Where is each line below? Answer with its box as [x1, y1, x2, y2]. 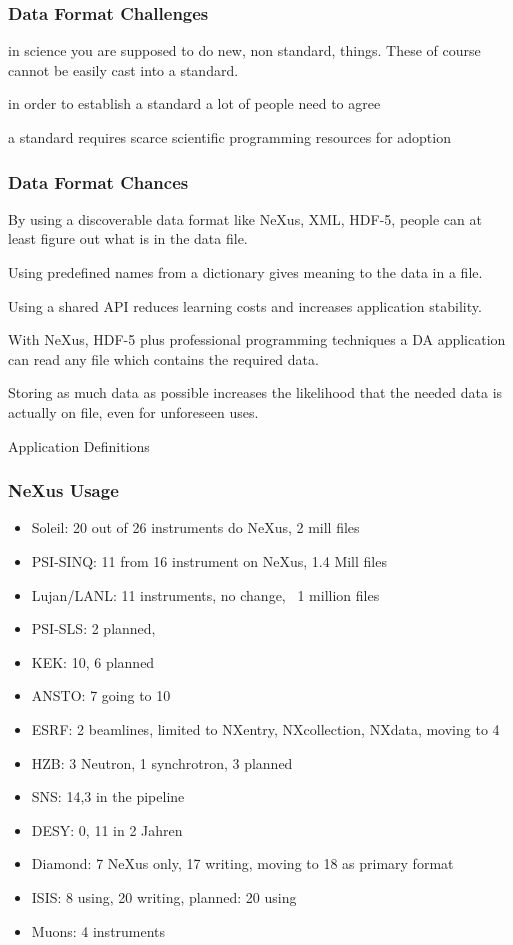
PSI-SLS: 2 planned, [31, 618, 156, 639]
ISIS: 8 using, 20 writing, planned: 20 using [31, 886, 297, 907]
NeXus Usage [8, 478, 119, 503]
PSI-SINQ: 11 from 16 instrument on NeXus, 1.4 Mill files [31, 550, 387, 571]
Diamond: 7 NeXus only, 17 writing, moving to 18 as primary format [31, 853, 454, 874]
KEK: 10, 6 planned [31, 651, 155, 672]
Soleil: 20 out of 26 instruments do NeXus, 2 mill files [31, 517, 360, 538]
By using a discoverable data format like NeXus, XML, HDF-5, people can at [8, 208, 482, 229]
